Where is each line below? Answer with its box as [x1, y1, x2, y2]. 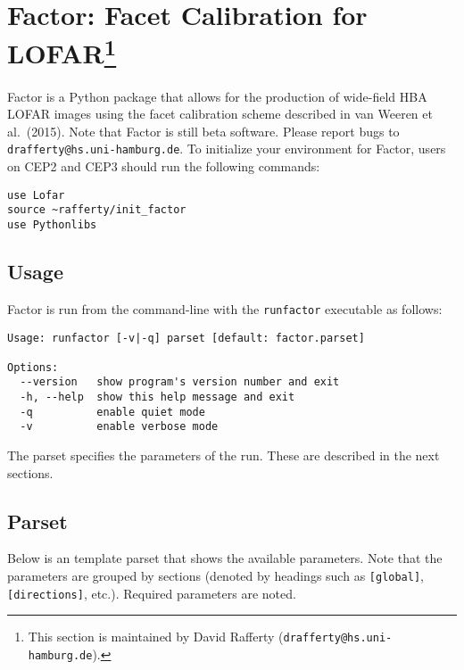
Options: [7, 360, 59, 374]
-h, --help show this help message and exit [20, 391, 295, 404]
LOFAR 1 [7, 31, 117, 71]
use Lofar [7, 188, 65, 202]
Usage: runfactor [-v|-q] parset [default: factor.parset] [7, 331, 365, 344]
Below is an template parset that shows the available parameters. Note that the [7, 549, 443, 567]
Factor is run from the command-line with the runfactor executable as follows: [7, 299, 443, 318]
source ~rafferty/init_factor [7, 203, 186, 217]
